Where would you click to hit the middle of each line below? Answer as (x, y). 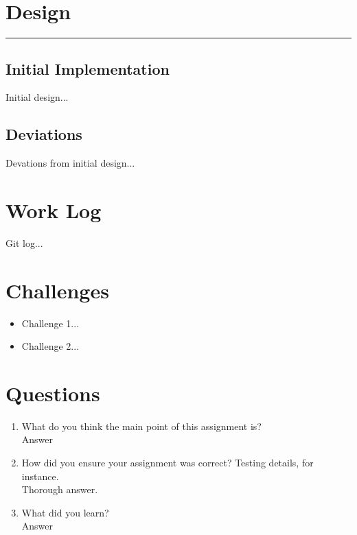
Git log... (24, 242)
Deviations (44, 134)
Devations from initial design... (70, 163)
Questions (53, 393)
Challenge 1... (50, 323)
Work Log (54, 210)
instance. (40, 476)
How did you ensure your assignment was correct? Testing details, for (168, 463)
